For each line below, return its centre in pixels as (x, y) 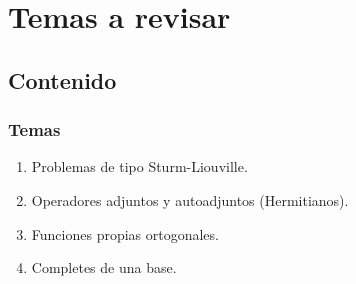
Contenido (62, 79)
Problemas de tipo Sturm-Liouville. (139, 166)
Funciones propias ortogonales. (125, 233)
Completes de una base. (104, 267)
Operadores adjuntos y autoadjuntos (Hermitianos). (190, 199)
